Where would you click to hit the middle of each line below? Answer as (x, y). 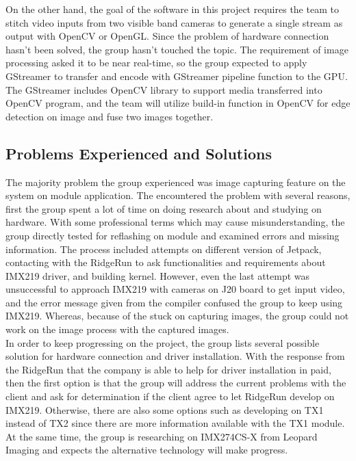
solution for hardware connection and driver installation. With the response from (175, 356)
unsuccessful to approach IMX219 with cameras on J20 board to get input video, (175, 289)
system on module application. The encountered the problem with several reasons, (178, 195)
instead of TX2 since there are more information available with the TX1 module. (175, 423)
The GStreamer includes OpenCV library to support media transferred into (164, 89)
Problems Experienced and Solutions (139, 153)
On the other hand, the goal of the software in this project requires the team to (172, 9)
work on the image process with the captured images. (117, 329)
